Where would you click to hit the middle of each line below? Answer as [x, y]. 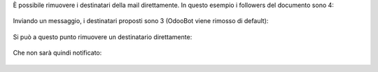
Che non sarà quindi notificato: [57, 53]
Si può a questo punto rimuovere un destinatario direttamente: [103, 37]
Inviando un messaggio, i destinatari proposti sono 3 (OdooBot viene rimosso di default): [141, 21]
